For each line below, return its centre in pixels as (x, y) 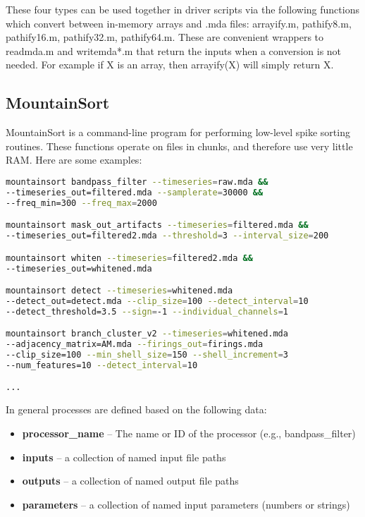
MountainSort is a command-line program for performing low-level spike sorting (178, 132)
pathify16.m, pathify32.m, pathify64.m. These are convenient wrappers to (165, 37)
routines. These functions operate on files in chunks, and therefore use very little (179, 146)
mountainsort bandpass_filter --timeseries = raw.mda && (137, 182)
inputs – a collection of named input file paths (124, 457)
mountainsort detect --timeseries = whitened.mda (119, 291)
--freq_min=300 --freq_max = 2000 (81, 203)
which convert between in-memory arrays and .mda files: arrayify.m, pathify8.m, (179, 23)
